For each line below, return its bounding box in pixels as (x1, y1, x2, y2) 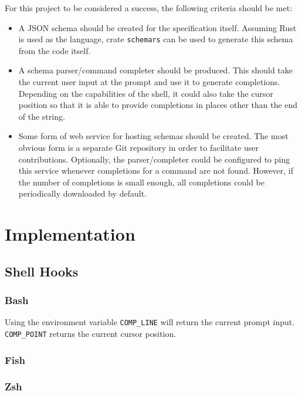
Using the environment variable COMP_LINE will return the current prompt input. (5, 316, 295, 328)
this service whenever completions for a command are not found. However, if (18, 164, 294, 177)
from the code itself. (18, 44, 91, 56)
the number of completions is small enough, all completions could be (18, 175, 264, 188)
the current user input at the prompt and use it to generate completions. (18, 76, 280, 88)
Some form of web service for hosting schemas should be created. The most (18, 130, 289, 142)
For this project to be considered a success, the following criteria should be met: (5, 2, 293, 13)
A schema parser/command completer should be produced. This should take (18, 64, 293, 76)
